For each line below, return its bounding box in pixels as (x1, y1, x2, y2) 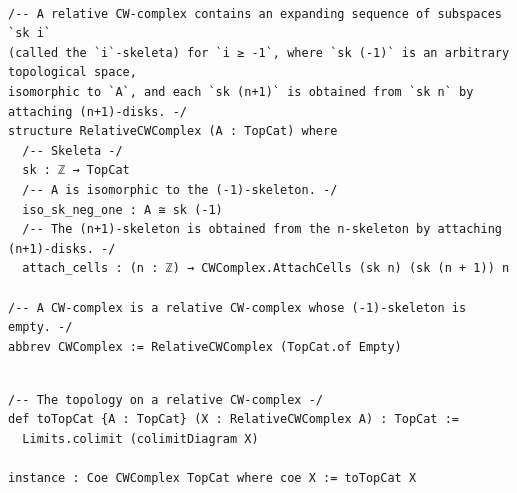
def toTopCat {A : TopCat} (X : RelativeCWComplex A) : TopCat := (8, 412, 460, 427)
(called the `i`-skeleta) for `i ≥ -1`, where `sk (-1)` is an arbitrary (8, 45, 510, 60)
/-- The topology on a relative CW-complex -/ (8, 392, 323, 407)
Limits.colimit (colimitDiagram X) (22, 432, 259, 447)
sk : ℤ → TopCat (22, 163, 130, 178)
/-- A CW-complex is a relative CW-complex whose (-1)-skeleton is (8, 300, 467, 315)
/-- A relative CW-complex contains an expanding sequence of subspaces (8, 6, 502, 21)
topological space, (8, 65, 137, 80)
